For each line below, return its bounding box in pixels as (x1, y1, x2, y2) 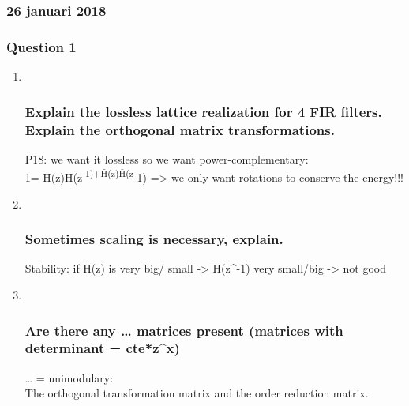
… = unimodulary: (24, 369, 114, 385)
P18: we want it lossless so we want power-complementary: (24, 150, 309, 167)
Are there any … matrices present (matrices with (24, 320, 343, 340)
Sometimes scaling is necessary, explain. (24, 229, 283, 249)
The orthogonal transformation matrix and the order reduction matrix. (24, 385, 369, 401)
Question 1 (6, 36, 77, 56)
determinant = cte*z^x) (24, 338, 180, 358)
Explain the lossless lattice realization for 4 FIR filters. (24, 101, 382, 121)
